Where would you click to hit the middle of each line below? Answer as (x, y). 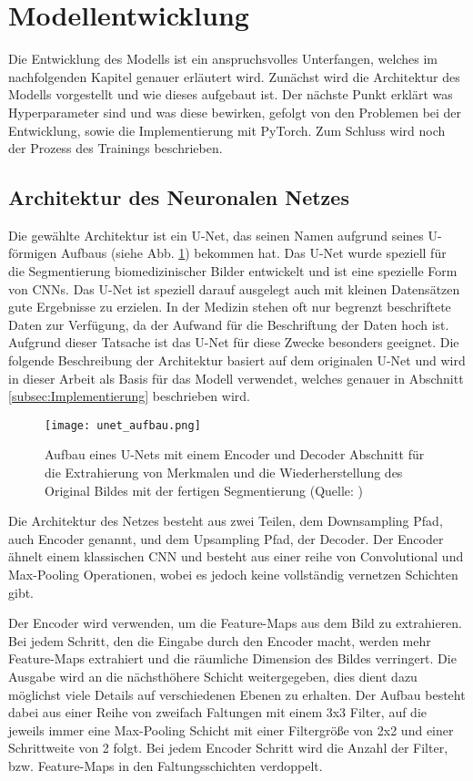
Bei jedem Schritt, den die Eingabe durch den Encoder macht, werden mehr (220, 640)
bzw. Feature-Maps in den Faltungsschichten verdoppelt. (166, 765)
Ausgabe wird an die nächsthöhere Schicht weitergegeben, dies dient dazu (213, 677)
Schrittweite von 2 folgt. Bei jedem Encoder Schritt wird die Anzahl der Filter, (228, 748)
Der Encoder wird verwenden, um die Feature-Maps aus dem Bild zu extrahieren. (235, 623)
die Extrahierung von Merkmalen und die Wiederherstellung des (224, 473)
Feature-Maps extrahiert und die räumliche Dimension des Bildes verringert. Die (232, 658)
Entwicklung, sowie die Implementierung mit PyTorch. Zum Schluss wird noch (227, 130)
